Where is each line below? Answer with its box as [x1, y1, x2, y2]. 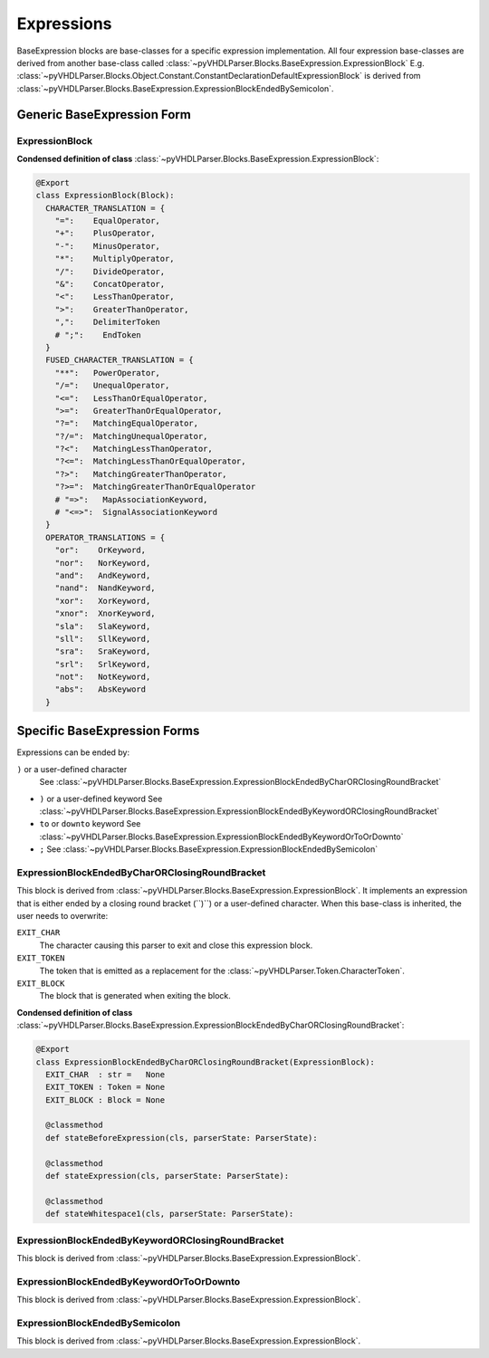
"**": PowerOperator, [54, 368, 160, 378]
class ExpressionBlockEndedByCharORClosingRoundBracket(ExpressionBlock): [35, 1057, 376, 1067]
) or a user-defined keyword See [39, 793, 163, 804]
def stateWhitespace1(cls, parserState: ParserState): [45, 1209, 294, 1219]
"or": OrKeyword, [54, 545, 147, 556]
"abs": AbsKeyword [54, 684, 147, 694]
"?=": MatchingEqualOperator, [54, 418, 199, 429]
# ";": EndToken [54, 330, 142, 339]
